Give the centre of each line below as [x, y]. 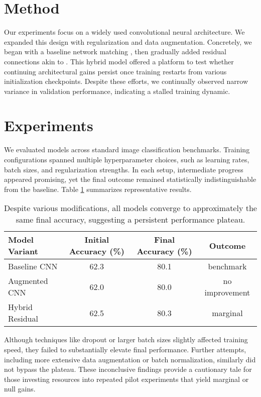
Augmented [28, 281]
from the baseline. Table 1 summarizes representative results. [98, 189]
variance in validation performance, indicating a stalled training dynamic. [117, 91]
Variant [23, 251]
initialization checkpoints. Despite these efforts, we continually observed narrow [126, 81]
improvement [227, 292]
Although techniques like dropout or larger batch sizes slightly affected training [126, 339]
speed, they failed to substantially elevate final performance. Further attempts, [125, 349]
